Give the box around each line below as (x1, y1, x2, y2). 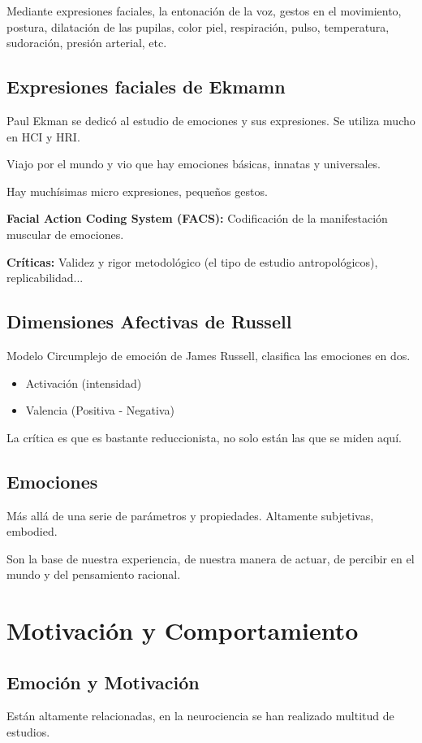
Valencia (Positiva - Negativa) (25, 402, 174, 419)
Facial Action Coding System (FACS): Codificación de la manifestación (6, 210, 388, 227)
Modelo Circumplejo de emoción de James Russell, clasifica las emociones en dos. (6, 346, 411, 363)
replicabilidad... (6, 269, 84, 286)
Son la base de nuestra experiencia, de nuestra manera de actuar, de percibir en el (6, 550, 415, 567)
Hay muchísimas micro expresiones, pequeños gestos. (6, 182, 268, 199)
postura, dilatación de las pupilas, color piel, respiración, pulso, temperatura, (6, 18, 390, 35)
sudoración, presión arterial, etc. (6, 34, 167, 51)
